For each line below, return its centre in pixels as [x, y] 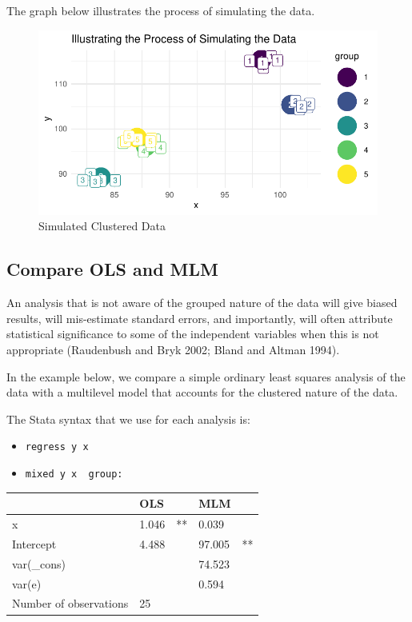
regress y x [57, 447]
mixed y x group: [74, 474]
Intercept [34, 543]
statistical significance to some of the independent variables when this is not [193, 334]
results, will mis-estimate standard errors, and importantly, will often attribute [200, 318]
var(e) [27, 583]
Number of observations [70, 603]
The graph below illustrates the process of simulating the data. [161, 10]
